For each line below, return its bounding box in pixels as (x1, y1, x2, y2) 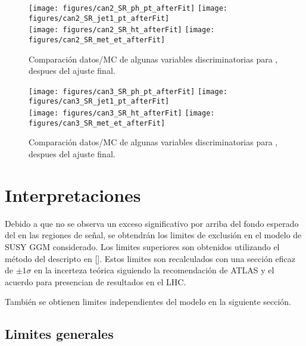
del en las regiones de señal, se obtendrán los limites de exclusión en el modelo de (5, 229, 302, 241)
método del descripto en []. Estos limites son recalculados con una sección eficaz (5, 252, 296, 264)
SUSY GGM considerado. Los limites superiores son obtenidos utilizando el (5, 240, 280, 253)
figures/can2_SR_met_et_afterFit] (29, 35, 166, 44)
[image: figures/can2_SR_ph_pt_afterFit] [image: (29, 4, 227, 13)
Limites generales (5, 325, 114, 343)
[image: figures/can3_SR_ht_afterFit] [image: (29, 109, 215, 118)
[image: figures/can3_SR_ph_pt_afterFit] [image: (29, 87, 227, 96)
